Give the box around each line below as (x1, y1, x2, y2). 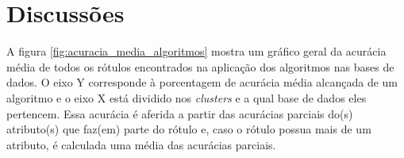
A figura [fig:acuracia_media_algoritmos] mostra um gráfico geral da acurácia (6, 43, 387, 60)
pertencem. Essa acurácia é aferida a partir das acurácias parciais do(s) (6, 105, 353, 121)
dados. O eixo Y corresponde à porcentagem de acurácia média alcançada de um (6, 74, 398, 91)
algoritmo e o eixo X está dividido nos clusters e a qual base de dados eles (6, 89, 367, 106)
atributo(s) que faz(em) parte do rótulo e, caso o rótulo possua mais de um (6, 121, 371, 137)
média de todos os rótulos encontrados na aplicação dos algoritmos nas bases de (6, 58, 394, 75)
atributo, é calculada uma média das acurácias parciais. (6, 136, 276, 152)
